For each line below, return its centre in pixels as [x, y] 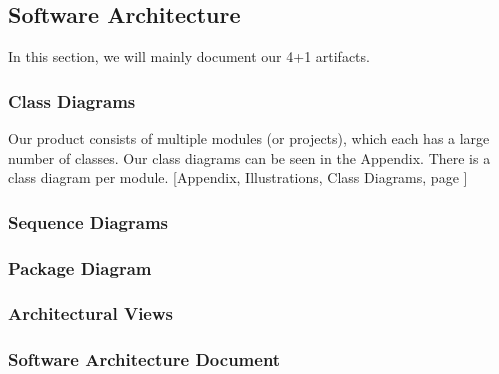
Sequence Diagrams [88, 221]
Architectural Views [90, 313]
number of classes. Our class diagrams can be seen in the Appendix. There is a [249, 157]
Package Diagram [80, 267]
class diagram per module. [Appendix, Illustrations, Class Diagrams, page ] [238, 177]
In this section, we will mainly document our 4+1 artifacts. [189, 56]
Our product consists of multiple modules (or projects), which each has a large [249, 138]
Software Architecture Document [144, 359]
